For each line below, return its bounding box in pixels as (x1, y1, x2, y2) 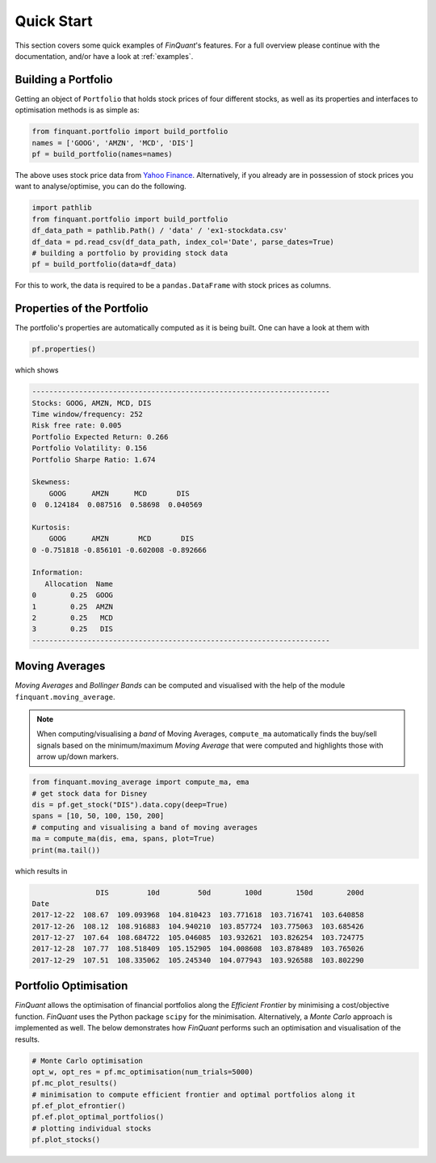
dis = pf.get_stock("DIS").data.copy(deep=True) (31, 800, 228, 809)
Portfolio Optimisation (15, 979, 128, 993)
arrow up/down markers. (36, 752, 119, 761)
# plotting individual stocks (31, 1123, 152, 1133)
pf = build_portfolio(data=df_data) (31, 259, 178, 269)
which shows (15, 365, 59, 375)
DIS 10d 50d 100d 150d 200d (95, 887, 365, 897)
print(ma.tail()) (31, 845, 101, 854)
